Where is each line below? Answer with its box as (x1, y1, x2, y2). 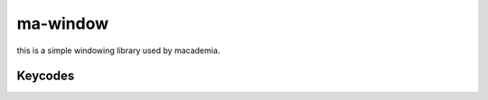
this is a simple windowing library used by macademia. (16, 45, 221, 56)
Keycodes (16, 68, 75, 84)
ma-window (16, 14, 108, 33)
